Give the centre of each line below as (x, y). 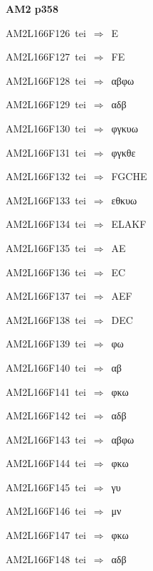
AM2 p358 (32, 9)
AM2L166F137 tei (46, 296)
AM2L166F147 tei (46, 535)
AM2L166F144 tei (46, 463)
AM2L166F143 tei (46, 439)
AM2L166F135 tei (46, 247)
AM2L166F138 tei (46, 319)
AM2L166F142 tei (46, 415)
